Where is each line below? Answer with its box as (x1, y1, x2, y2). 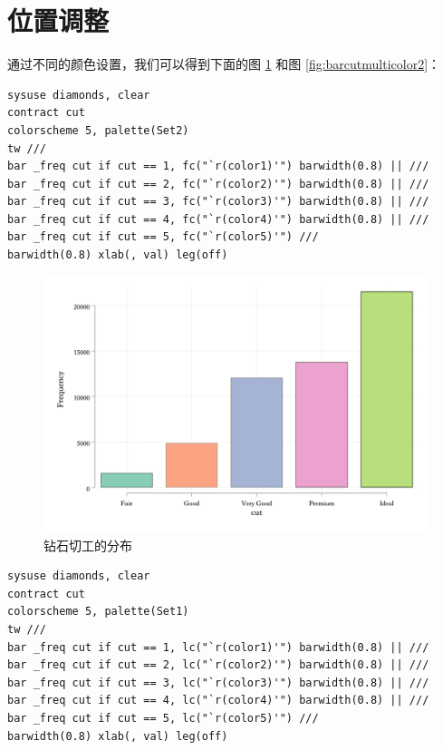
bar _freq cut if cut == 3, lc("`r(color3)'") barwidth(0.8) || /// (7, 676, 429, 689)
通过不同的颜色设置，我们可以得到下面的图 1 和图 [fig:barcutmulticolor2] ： (7, 54, 441, 73)
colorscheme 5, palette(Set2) (7, 123, 189, 137)
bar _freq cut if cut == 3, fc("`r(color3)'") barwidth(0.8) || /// (7, 195, 429, 209)
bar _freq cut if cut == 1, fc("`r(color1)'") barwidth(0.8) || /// (7, 160, 429, 173)
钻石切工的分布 (43, 535, 132, 554)
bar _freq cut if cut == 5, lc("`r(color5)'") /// (7, 711, 319, 725)
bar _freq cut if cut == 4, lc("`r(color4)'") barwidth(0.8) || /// (7, 694, 429, 707)
